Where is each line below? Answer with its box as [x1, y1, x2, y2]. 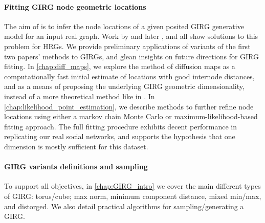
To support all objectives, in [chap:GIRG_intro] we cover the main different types [4, 181, 261, 191]
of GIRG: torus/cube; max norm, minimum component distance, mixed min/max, [4, 190, 261, 201]
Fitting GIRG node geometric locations [4, 1, 146, 12]
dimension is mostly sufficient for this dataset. [4, 141, 148, 151]
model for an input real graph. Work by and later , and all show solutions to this [4, 31, 258, 41]
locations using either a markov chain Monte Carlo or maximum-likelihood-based [4, 111, 258, 122]
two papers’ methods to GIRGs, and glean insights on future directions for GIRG [4, 51, 259, 61]
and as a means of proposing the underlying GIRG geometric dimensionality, [4, 81, 245, 92]
